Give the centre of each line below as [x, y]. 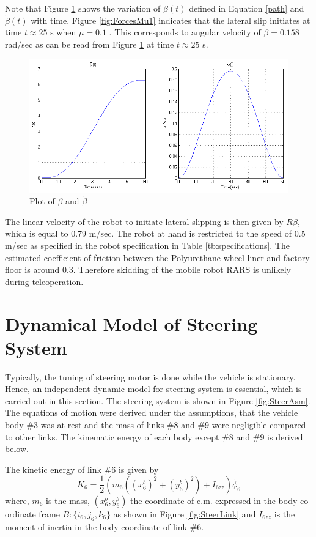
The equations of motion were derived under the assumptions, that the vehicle [152, 413]
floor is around [32, 269]
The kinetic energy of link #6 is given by [82, 469]
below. [17, 449]
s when [63, 32]
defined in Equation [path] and [247, 8]
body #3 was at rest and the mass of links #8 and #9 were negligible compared [156, 425]
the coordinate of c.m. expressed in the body [214, 500]
